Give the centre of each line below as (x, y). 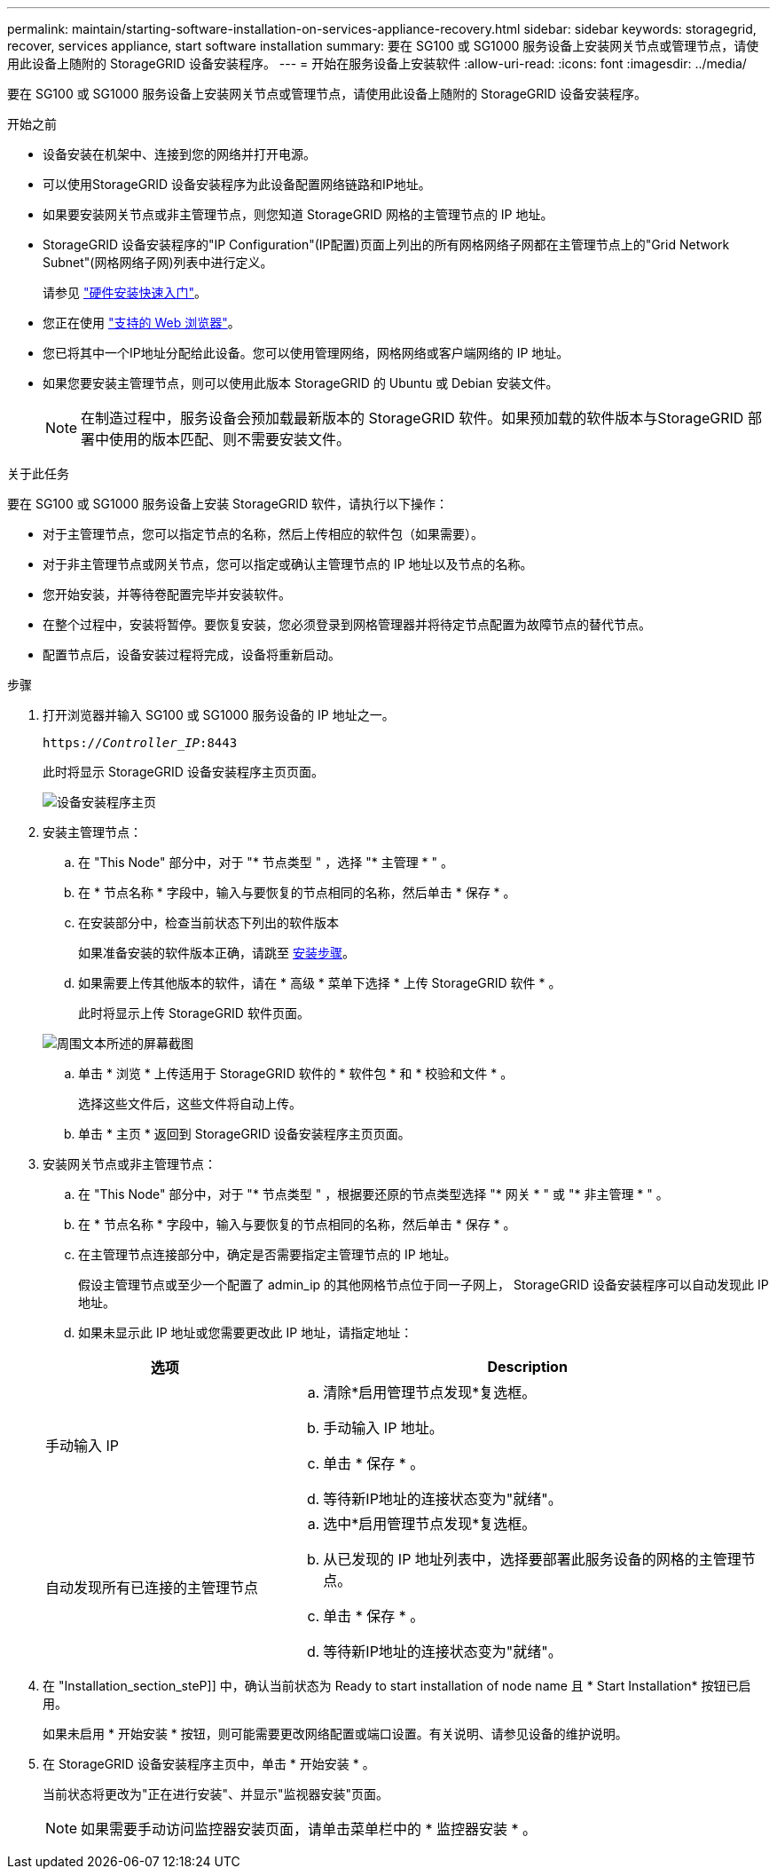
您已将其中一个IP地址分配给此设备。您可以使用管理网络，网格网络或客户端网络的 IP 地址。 (306, 353)
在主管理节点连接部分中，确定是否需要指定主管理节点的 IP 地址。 (267, 1254)
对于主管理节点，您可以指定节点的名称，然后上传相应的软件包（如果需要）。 (263, 534)
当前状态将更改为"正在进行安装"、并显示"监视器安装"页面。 (216, 1794)
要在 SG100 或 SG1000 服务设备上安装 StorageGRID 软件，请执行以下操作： (228, 504)
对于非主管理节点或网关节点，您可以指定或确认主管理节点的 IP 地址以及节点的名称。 (288, 564)
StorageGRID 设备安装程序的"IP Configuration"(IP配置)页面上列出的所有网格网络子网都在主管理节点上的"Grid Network (386, 244)
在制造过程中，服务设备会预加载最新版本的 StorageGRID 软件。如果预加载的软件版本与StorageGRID (412, 418)
